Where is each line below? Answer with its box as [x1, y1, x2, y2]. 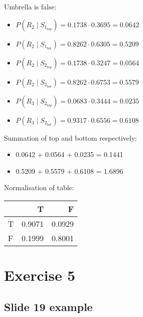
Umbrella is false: [4, 1, 57, 11]
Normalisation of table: [4, 182, 74, 193]
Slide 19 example [4, 299, 93, 314]
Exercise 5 [4, 265, 75, 285]
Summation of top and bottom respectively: [4, 132, 137, 143]
